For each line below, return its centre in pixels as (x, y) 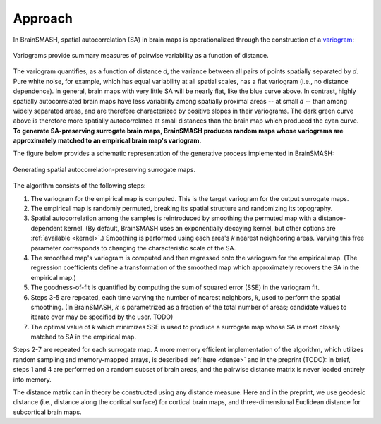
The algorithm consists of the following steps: (79, 186)
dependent (47, 228)
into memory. (32, 379)
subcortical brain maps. (47, 412)
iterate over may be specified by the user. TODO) (102, 317)
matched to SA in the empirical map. (84, 337)
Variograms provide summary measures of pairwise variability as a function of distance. (141, 55)
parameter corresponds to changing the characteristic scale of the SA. (133, 248)
